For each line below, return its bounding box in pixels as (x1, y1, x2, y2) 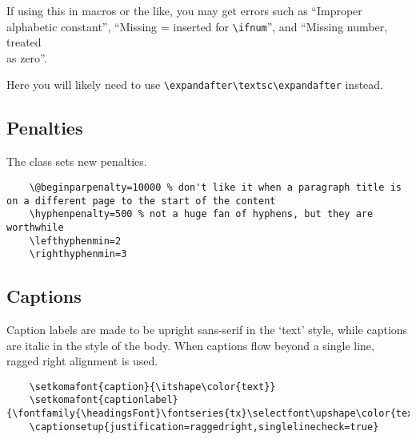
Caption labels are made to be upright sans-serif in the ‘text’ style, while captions (6, 321, 408, 338)
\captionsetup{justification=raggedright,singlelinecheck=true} (29, 421, 379, 433)
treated (6, 34, 42, 50)
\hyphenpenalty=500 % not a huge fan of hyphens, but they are (29, 208, 374, 220)
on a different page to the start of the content (6, 195, 276, 207)
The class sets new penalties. (6, 153, 147, 170)
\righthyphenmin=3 (29, 248, 127, 260)
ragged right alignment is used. (6, 352, 158, 369)
